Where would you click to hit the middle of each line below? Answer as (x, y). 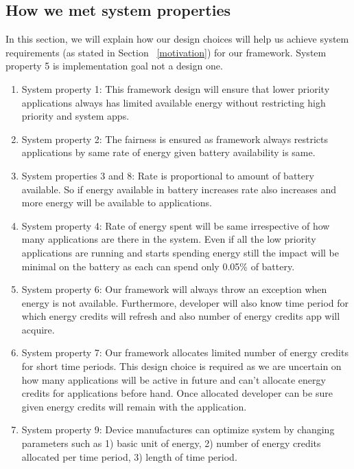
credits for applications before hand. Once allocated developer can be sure (177, 393)
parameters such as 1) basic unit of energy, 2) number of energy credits (171, 443)
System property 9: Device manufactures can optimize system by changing (178, 429)
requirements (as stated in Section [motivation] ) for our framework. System (166, 52)
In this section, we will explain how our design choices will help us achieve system (177, 39)
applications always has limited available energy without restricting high (174, 102)
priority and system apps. (75, 116)
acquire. (38, 329)
